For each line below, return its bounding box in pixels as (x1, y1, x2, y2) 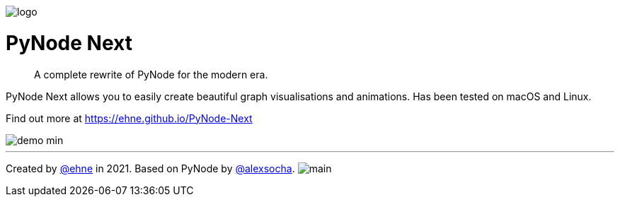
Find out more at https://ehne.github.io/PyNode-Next (6, 112, 253, 124)
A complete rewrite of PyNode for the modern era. (34, 68, 268, 81)
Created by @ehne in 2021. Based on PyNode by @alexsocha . (6, 162, 295, 174)
